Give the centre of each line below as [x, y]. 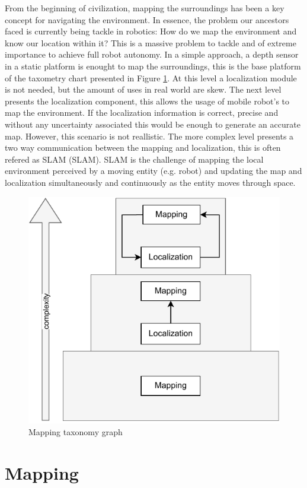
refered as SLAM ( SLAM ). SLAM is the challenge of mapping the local [134, 159]
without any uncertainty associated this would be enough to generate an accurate [153, 124]
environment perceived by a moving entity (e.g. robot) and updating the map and [153, 171]
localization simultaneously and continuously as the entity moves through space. [150, 182]
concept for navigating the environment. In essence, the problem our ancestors [147, 19]
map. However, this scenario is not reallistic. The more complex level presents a [149, 136]
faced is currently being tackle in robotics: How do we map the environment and [151, 31]
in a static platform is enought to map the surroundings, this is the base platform [153, 66]
